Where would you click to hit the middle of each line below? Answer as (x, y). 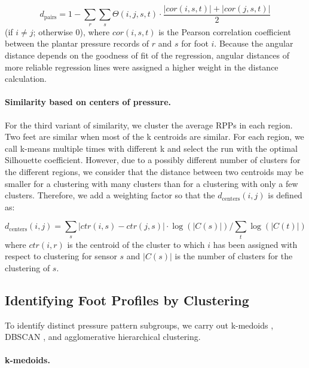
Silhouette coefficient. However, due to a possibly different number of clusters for (153, 160)
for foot (195, 43)
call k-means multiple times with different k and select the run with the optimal (151, 148)
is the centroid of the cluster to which (136, 244)
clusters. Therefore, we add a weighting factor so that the (110, 195)
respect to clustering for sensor (61, 256)
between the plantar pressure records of (77, 43)
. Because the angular (254, 43)
